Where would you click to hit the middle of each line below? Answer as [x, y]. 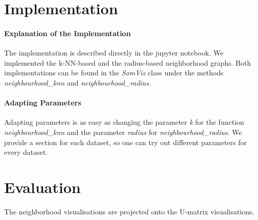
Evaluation [42, 187]
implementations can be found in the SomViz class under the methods [114, 73]
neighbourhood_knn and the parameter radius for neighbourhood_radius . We [123, 132]
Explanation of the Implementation [67, 33]
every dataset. [26, 152]
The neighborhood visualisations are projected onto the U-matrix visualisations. [129, 211]
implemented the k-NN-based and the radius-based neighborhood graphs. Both [128, 62]
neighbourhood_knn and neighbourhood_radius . [78, 82]
